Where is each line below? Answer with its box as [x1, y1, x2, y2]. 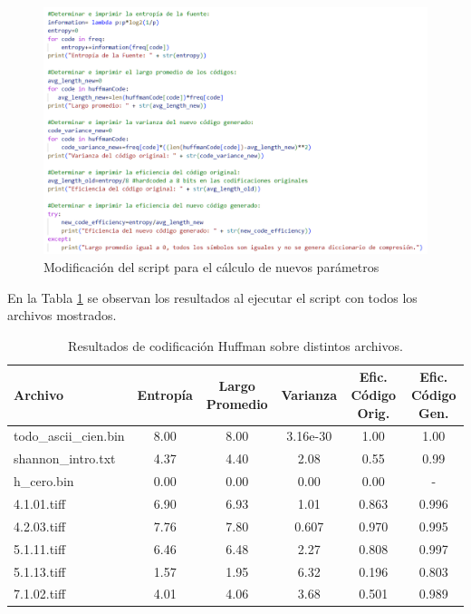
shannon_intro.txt [14, 449, 116, 468]
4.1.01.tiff [14, 493, 66, 512]
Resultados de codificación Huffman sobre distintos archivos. [68, 336, 403, 355]
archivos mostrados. [7, 306, 117, 325]
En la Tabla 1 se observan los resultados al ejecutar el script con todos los [7, 288, 418, 307]
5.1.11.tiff [14, 539, 66, 558]
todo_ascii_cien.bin [14, 426, 125, 445]
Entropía [137, 385, 193, 404]
